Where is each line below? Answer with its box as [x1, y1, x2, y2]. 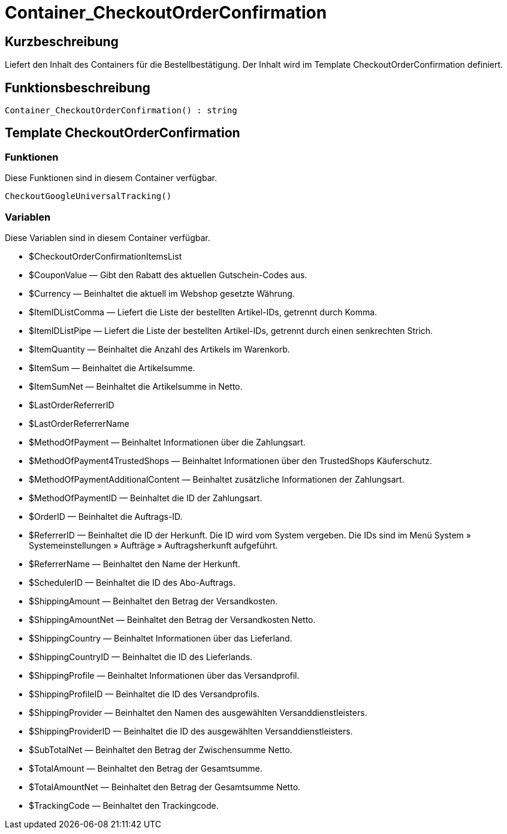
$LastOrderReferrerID [29, 399, 114, 410]
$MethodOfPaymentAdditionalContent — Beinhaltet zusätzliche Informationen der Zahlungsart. [29, 474, 405, 484]
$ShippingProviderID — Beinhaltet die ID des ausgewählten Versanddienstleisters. [29, 725, 353, 736]
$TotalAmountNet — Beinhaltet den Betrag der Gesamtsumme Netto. [29, 781, 301, 792]
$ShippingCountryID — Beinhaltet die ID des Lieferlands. [29, 651, 253, 662]
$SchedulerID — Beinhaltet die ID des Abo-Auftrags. [29, 577, 236, 588]
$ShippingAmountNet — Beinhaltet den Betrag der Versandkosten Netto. [29, 614, 316, 625]
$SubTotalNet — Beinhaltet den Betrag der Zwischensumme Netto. [29, 744, 292, 755]
